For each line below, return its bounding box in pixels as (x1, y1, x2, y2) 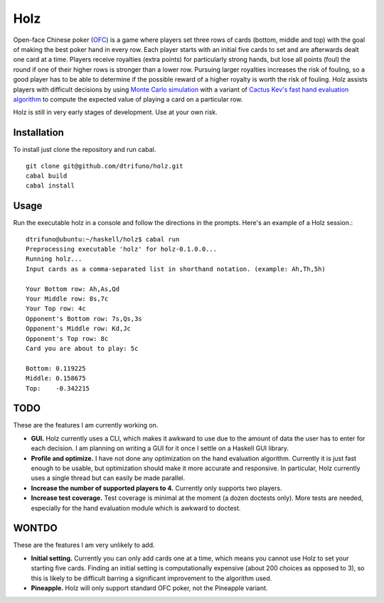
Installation (13, 126, 64, 138)
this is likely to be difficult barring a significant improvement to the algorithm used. (31, 574, 272, 582)
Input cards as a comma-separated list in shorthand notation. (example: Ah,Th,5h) (26, 265, 326, 273)
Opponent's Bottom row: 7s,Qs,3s (26, 315, 142, 322)
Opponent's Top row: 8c (26, 335, 109, 342)
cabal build (26, 171, 68, 180)
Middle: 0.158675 (26, 374, 86, 383)
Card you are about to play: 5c (26, 344, 139, 352)
